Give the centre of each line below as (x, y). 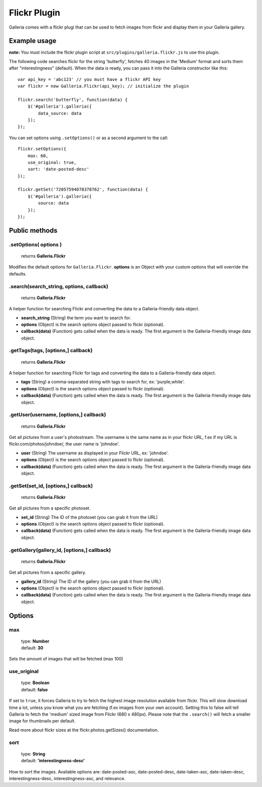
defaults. (18, 273)
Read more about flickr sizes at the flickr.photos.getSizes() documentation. (84, 730)
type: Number (35, 641)
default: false (34, 690)
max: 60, (38, 156)
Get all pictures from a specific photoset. (50, 508)
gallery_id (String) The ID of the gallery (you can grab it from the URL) (91, 581)
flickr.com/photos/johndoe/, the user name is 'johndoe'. (64, 444)
